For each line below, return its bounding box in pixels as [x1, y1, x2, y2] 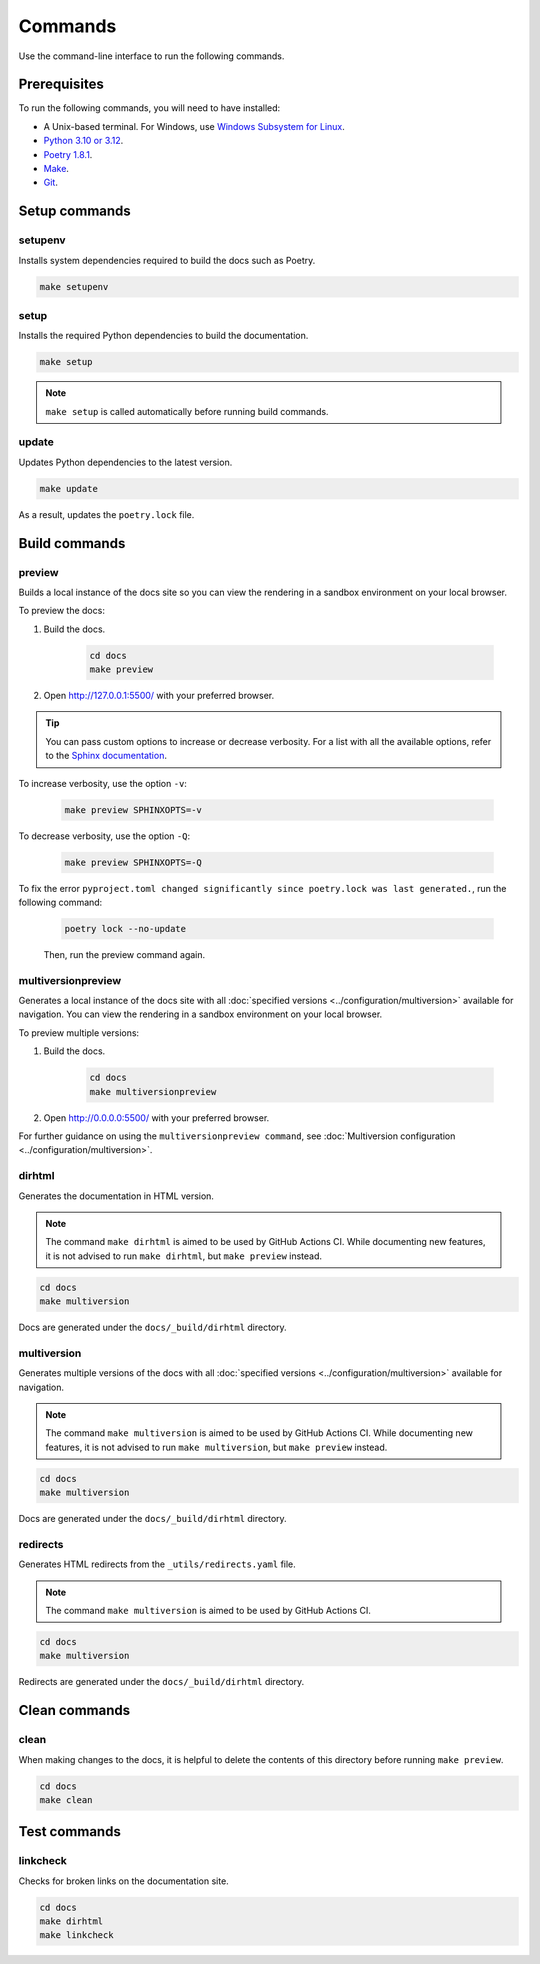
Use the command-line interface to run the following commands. [18, 50, 285, 62]
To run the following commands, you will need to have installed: [18, 102, 281, 114]
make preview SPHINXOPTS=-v [64, 804, 202, 815]
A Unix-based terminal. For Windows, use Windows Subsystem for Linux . [43, 120, 345, 132]
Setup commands [18, 203, 132, 220]
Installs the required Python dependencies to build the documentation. [18, 330, 309, 342]
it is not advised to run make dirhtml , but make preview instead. [45, 1250, 323, 1262]
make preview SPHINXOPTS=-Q [64, 856, 202, 868]
